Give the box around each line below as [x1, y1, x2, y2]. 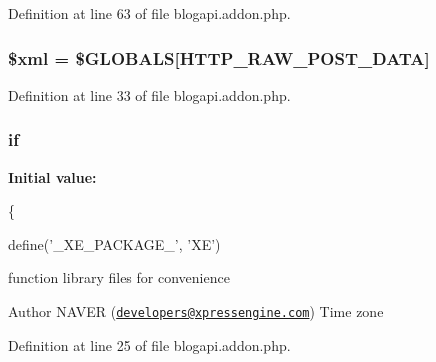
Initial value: [8, 166, 97, 187]
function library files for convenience [8, 267, 230, 288]
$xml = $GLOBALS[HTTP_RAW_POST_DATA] [8, 45, 430, 70]
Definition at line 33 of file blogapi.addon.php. [8, 84, 291, 105]
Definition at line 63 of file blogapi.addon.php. [8, 3, 291, 23]
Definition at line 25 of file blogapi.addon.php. [8, 334, 291, 355]
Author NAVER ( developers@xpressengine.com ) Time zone [8, 301, 384, 321]
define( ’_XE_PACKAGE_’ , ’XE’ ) [8, 233, 221, 254]
